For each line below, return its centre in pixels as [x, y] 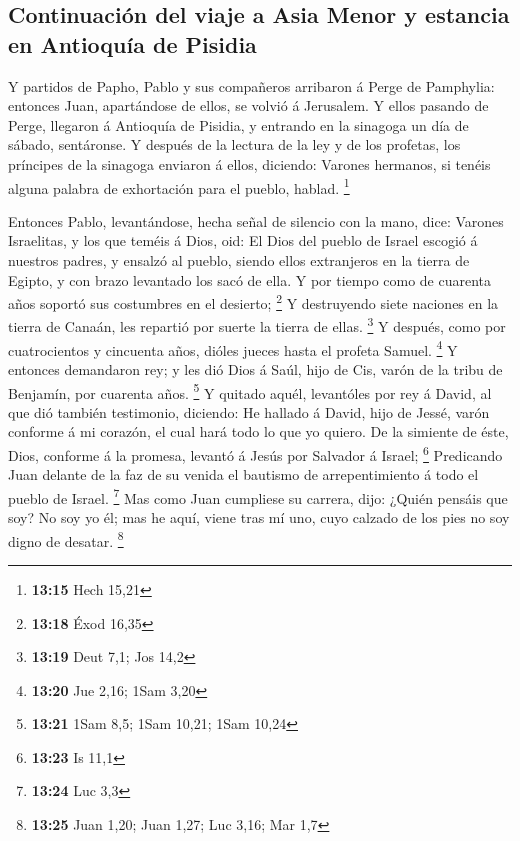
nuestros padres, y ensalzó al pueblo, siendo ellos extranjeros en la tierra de [239, 260]
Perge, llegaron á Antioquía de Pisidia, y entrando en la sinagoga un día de [238, 124]
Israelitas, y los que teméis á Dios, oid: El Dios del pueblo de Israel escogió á [243, 240]
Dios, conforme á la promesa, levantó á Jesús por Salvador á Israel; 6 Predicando [255, 453]
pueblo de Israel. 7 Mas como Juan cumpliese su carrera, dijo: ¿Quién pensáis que [258, 496]
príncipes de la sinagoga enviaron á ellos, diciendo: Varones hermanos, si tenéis [249, 163]
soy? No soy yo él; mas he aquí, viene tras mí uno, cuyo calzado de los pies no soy [259, 517]
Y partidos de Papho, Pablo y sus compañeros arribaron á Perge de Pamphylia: [251, 85]
